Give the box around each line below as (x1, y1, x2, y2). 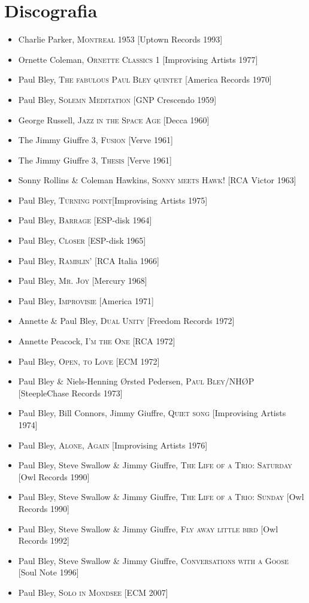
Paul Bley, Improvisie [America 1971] (18, 294, 154, 307)
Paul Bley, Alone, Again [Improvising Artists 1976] (18, 438, 208, 451)
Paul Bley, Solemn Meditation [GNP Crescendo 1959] (18, 93, 217, 105)
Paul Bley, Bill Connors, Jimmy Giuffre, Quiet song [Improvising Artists (18, 407, 286, 419)
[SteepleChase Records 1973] (18, 386, 123, 399)
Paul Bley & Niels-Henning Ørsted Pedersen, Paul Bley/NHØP (18, 375, 255, 387)
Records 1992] (18, 534, 69, 547)
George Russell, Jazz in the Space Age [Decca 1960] (18, 113, 210, 126)
